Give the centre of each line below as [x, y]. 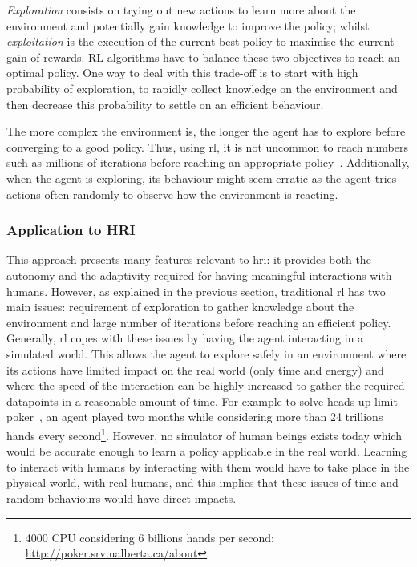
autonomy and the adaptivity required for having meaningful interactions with [199, 275]
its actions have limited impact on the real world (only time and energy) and [195, 369]
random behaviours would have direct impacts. [121, 498]
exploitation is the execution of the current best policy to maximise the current [200, 41]
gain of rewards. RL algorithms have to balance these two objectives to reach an [203, 57]
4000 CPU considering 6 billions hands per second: [150, 537]
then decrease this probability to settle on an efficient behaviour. [165, 104]
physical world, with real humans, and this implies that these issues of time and [202, 482]
